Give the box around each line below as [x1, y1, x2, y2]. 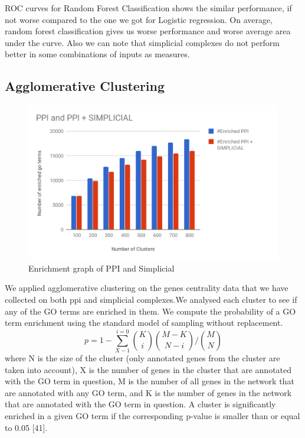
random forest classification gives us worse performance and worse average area [5, 25, 291, 37]
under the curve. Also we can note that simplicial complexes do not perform [5, 36, 280, 48]
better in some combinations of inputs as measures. [5, 48, 190, 60]
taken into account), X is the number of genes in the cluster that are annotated [5, 363, 292, 375]
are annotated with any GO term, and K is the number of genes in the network [5, 386, 292, 398]
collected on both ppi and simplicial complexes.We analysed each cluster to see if [5, 293, 297, 306]
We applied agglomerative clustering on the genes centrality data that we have [5, 282, 288, 294]
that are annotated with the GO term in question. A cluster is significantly [5, 398, 276, 410]
